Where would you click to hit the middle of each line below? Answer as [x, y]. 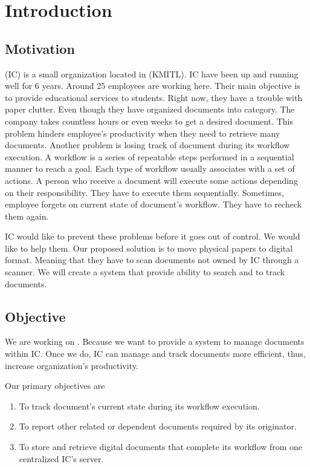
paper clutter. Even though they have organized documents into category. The [150, 109]
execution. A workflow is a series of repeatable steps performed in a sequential [150, 156]
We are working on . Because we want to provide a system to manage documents [155, 341]
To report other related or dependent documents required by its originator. [158, 426]
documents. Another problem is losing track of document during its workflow [147, 145]
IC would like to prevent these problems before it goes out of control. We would [153, 236]
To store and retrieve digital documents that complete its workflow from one [161, 447]
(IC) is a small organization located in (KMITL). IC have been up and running [152, 73]
